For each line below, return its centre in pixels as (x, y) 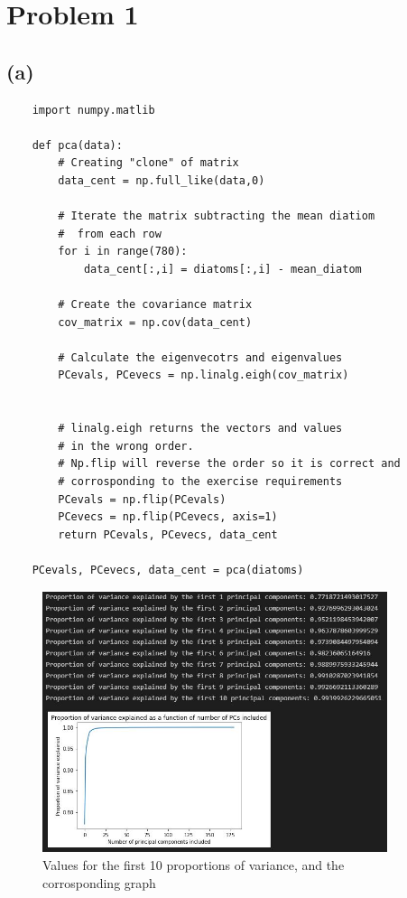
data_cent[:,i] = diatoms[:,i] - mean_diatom (222, 269)
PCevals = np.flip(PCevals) (142, 499)
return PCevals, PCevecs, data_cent (168, 534)
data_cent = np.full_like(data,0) (162, 180)
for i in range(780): (123, 252)
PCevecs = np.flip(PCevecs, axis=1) (168, 517)
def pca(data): (77, 145)
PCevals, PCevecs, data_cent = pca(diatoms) (168, 571)
